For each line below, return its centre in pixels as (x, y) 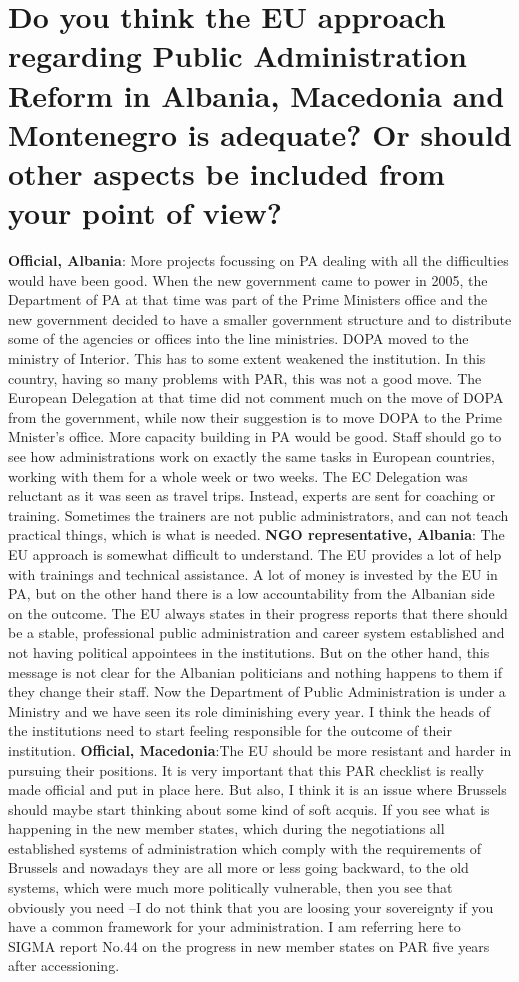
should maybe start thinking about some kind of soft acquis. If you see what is (249, 808)
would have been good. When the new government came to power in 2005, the (248, 279)
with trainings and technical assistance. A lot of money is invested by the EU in (253, 573)
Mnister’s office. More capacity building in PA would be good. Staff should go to (255, 436)
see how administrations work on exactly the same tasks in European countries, (251, 456)
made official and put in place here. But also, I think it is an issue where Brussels (257, 789)
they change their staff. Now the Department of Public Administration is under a (257, 691)
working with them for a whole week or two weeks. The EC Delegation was (238, 475)
